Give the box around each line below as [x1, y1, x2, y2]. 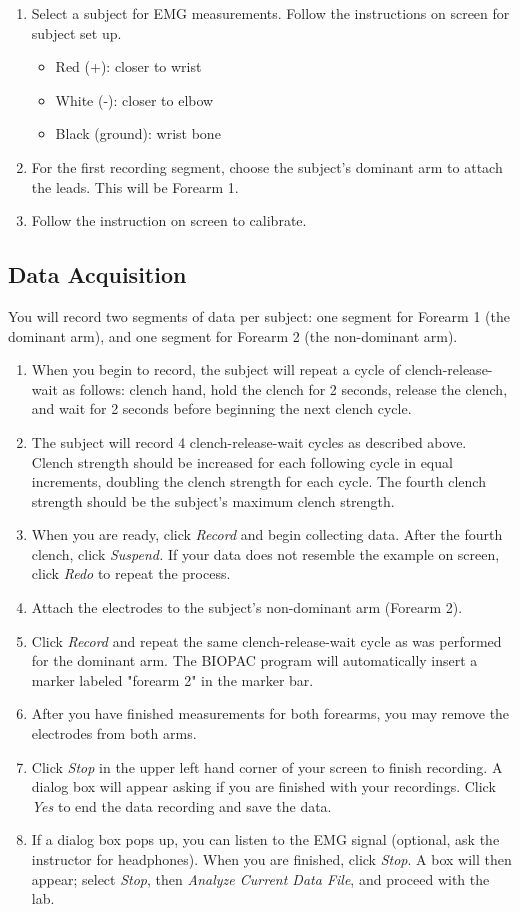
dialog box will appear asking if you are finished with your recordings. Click [31, 776, 496, 797]
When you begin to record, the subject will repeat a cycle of [31, 359, 401, 380]
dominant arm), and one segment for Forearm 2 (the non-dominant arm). [8, 325, 458, 346]
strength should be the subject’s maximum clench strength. [31, 490, 395, 511]
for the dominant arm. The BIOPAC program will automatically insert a [31, 650, 478, 671]
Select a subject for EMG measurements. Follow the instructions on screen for [31, 3, 510, 23]
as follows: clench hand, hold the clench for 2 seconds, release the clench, [62, 378, 508, 399]
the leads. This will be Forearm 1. [31, 176, 239, 197]
